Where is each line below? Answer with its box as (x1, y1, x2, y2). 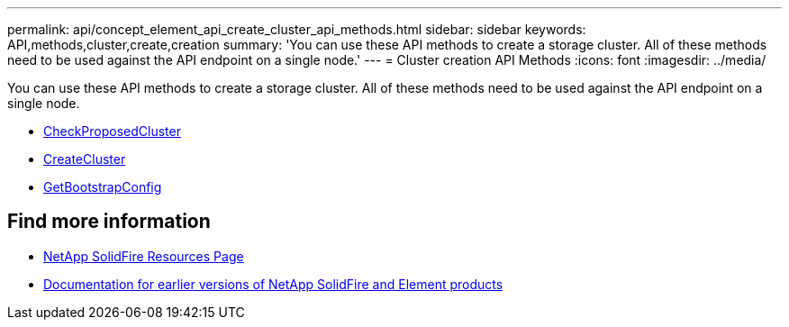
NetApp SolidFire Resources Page (43, 248, 244, 264)
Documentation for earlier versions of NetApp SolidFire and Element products (43, 276, 503, 292)
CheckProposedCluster (43, 123, 181, 139)
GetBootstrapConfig (43, 179, 162, 195)
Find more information (7, 210, 211, 233)
